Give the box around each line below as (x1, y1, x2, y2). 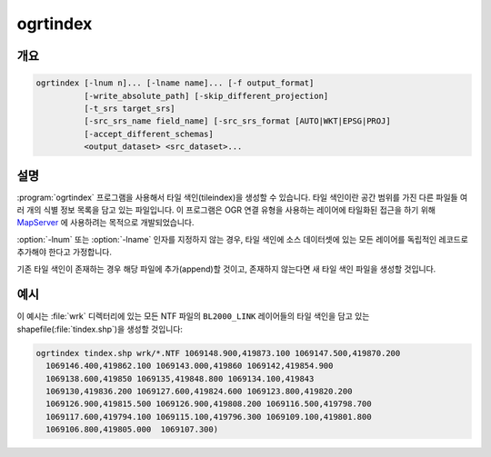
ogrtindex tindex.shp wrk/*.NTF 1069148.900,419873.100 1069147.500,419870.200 (35, 348, 401, 358)
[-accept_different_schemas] (83, 128, 214, 139)
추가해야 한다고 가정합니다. (16, 246, 113, 258)
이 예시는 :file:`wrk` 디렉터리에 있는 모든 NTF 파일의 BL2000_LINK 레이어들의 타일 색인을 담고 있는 (16, 311, 370, 322)
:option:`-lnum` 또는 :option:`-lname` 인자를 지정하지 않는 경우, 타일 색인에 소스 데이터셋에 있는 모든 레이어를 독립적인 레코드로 (16, 233, 468, 244)
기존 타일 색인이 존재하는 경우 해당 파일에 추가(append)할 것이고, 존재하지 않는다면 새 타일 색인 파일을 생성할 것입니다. (16, 263, 436, 274)
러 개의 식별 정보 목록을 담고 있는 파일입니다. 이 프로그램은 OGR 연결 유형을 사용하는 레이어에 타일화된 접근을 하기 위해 (16, 204, 436, 215)
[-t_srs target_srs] (83, 103, 176, 114)
